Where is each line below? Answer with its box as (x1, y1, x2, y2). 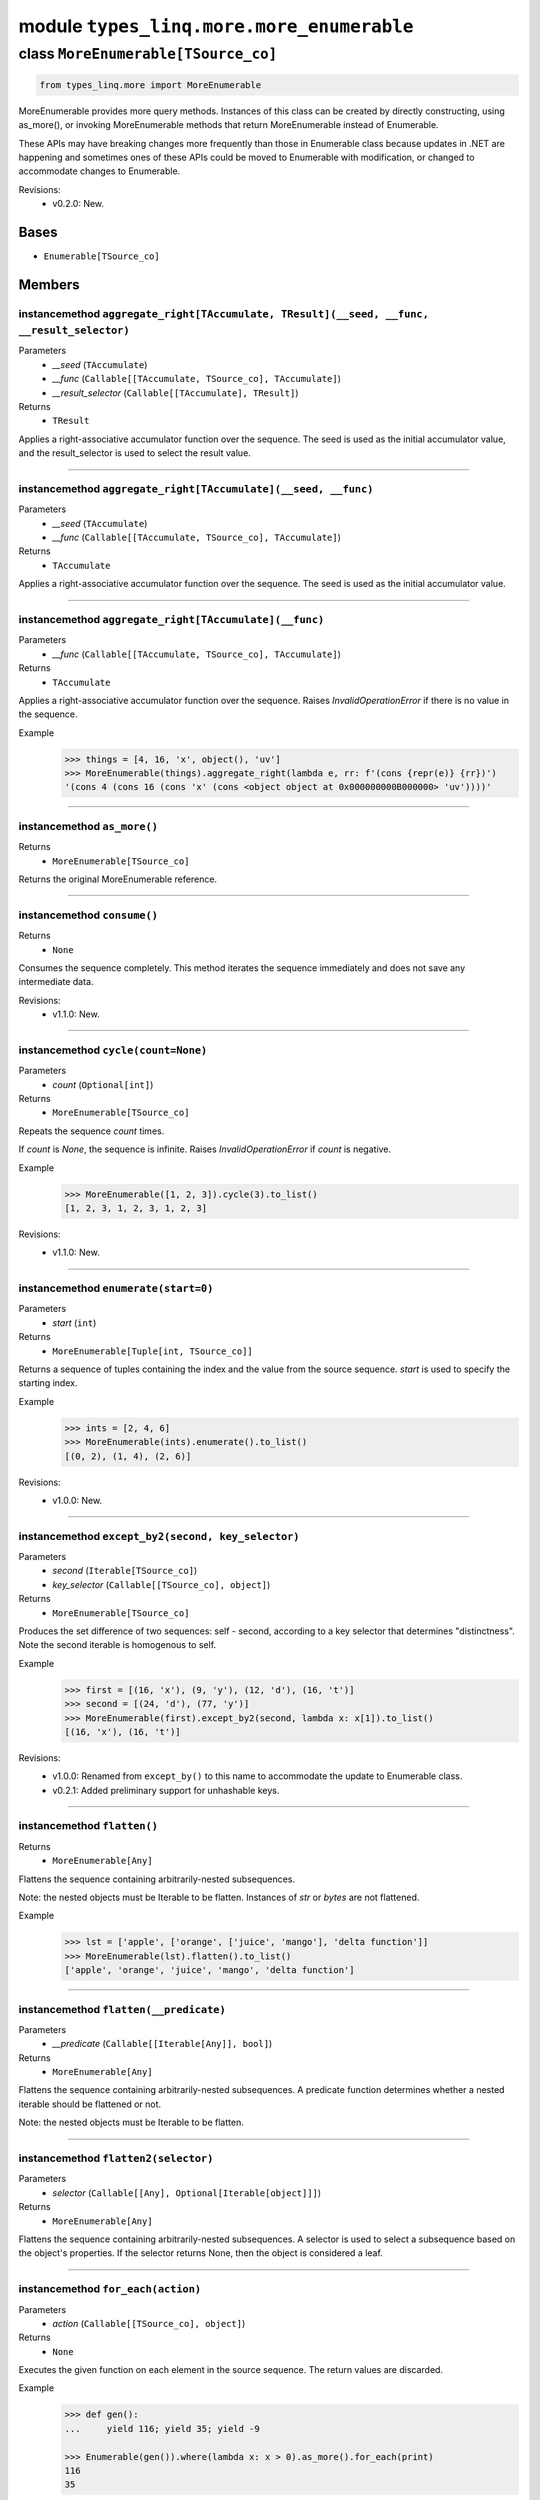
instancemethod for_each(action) (18, 2282, 202, 2296)
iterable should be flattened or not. (18, 2098, 162, 2110)
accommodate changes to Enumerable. (18, 165, 181, 177)
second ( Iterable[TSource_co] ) (52, 1565, 198, 1577)
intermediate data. (18, 976, 94, 988)
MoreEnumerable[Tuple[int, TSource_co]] (52, 1345, 254, 1357)
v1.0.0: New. (52, 1494, 103, 1506)
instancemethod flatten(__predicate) (18, 2002, 226, 2016)
